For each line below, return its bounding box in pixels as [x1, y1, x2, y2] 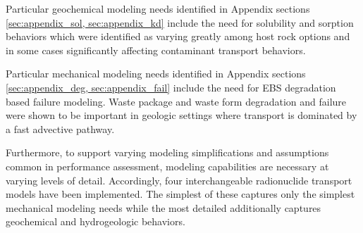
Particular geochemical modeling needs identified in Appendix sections [6, 1, 310, 15]
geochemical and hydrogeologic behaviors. [6, 214, 185, 229]
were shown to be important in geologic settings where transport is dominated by [6, 108, 357, 122]
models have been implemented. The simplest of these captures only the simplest [6, 187, 355, 201]
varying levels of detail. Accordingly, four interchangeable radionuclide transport [6, 172, 352, 187]
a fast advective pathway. [6, 121, 115, 136]
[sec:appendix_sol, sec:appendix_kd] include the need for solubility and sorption [6, 15, 354, 30]
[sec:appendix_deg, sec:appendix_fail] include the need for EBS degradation [6, 80, 336, 94]
